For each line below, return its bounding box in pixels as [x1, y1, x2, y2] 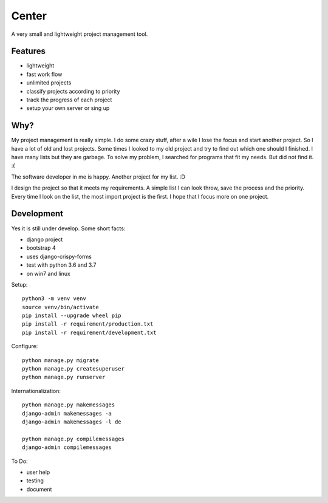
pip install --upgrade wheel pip [22, 312, 121, 319]
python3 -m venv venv [22, 295, 86, 302]
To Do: [11, 457, 28, 465]
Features [11, 46, 46, 56]
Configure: [11, 343, 38, 350]
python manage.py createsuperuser [22, 365, 125, 372]
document [26, 485, 52, 493]
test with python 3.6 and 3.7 [26, 261, 97, 269]
